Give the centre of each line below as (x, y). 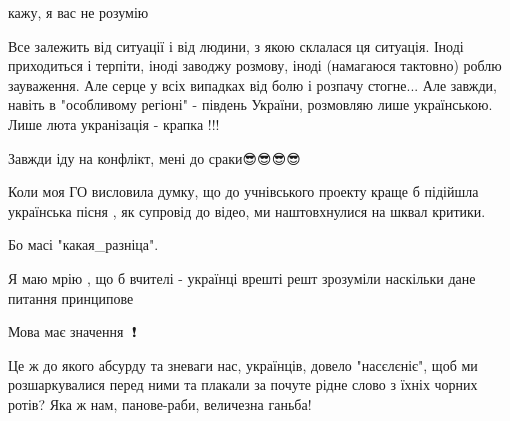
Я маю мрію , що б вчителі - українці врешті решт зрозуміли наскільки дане (242, 277)
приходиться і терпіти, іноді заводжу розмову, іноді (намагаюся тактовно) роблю (255, 65)
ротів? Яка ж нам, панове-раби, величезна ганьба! (160, 403)
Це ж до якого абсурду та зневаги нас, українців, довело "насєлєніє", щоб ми (243, 364)
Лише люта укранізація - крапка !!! (114, 123)
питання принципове (71, 297)
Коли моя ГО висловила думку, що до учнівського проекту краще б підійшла (243, 191)
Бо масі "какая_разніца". (83, 244)
